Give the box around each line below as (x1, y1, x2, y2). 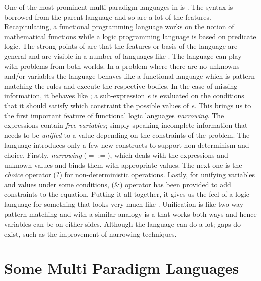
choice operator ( (4, 169, 56, 180)
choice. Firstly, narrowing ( (4, 149, 87, 160)
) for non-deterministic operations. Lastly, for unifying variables (59, 169, 255, 180)
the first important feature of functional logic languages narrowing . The (4, 110, 224, 120)
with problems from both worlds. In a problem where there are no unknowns (4, 60, 240, 71)
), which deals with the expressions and (107, 149, 228, 160)
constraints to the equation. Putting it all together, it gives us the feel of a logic (4, 189, 250, 199)
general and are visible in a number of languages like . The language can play (4, 50, 242, 61)
